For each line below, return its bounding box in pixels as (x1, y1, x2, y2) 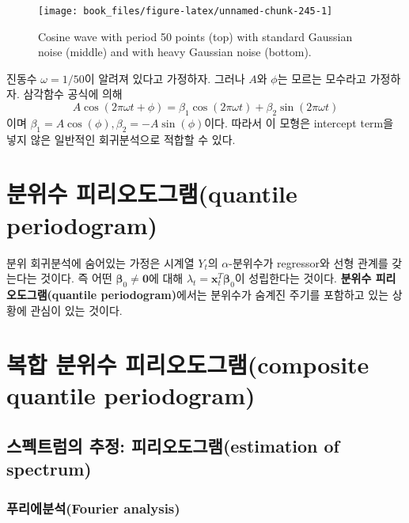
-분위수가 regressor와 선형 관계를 (229, 254, 388, 271)
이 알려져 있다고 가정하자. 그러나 (84, 70, 245, 86)
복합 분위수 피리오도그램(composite (6, 348, 369, 381)
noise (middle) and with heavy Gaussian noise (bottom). (38, 44, 312, 60)
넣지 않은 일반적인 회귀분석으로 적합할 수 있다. (6, 131, 236, 147)
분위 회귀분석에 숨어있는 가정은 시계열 (6, 254, 195, 271)
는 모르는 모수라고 (277, 70, 366, 86)
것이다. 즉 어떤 (40, 270, 112, 286)
